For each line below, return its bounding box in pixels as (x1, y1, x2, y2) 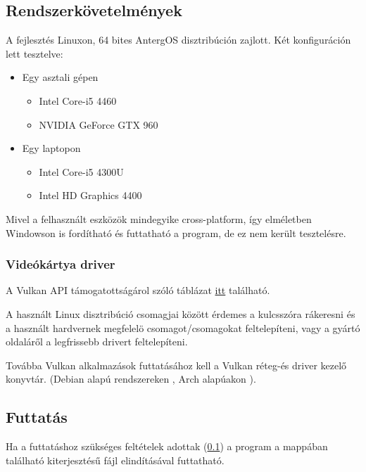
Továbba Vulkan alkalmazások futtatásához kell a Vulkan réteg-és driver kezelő (6, 357, 347, 372)
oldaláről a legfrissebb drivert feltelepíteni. (6, 334, 188, 349)
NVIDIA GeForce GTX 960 (39, 117, 158, 132)
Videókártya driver (6, 255, 115, 273)
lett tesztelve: (6, 46, 63, 60)
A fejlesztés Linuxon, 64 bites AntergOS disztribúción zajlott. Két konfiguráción (6, 32, 351, 47)
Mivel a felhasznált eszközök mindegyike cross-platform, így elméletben (6, 211, 312, 226)
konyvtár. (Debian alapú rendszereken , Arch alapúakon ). (6, 371, 256, 386)
